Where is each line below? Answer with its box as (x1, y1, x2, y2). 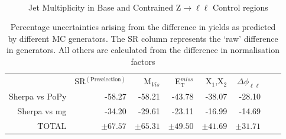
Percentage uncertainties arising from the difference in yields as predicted (10, 21, 276, 33)
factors (131, 55, 155, 67)
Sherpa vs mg (17, 104, 67, 117)
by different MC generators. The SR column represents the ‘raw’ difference (8, 32, 278, 44)
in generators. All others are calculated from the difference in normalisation (6, 44, 280, 56)
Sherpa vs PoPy (9, 90, 67, 102)
